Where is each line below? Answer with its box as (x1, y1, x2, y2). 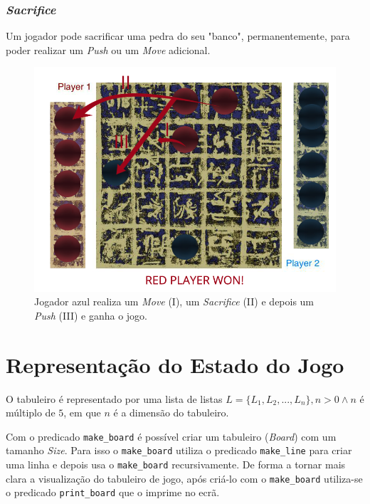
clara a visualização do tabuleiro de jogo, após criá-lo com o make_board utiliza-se (6, 471, 363, 485)
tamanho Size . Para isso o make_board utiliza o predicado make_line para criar (6, 443, 352, 458)
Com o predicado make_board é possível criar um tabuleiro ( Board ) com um (6, 429, 337, 443)
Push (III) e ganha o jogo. (34, 308, 147, 322)
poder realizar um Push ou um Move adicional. (6, 42, 211, 57)
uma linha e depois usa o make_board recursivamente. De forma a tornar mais (6, 457, 346, 472)
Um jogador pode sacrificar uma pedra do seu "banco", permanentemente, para (6, 28, 350, 43)
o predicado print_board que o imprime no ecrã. (6, 485, 220, 500)
